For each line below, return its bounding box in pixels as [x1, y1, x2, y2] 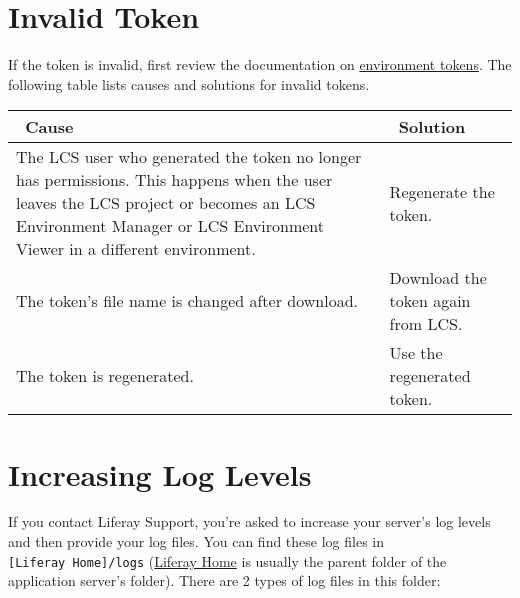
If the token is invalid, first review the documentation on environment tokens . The [8, 54, 512, 75]
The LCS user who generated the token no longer [16, 145, 362, 169]
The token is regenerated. [16, 364, 194, 388]
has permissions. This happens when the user [16, 168, 333, 192]
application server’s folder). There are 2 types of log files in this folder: [8, 570, 441, 591]
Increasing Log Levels [8, 453, 312, 494]
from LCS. [389, 312, 463, 336]
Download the [389, 266, 487, 290]
